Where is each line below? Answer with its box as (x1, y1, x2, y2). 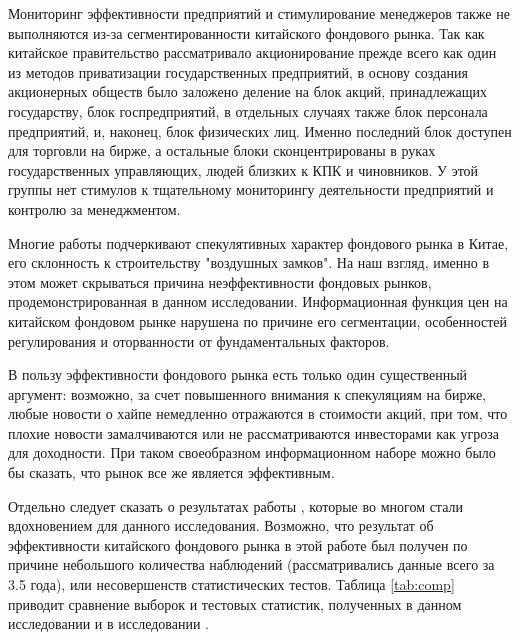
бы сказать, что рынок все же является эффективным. (8, 462, 335, 483)
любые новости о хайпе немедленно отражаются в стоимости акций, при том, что (8, 403, 508, 424)
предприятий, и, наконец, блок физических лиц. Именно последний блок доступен (8, 120, 512, 141)
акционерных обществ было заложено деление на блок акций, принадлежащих (8, 81, 488, 102)
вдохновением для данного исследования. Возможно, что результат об (8, 515, 434, 536)
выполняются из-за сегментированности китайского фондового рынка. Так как (8, 22, 485, 43)
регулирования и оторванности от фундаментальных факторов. (8, 330, 390, 351)
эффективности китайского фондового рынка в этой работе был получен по (8, 534, 468, 555)
